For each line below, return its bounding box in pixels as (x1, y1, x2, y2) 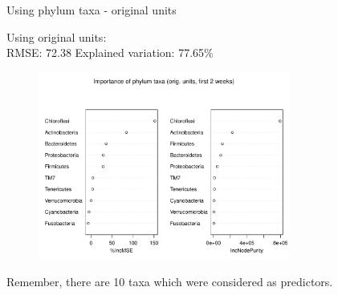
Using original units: (6, 28, 107, 45)
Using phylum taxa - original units (6, 2, 177, 18)
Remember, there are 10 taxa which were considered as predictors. (6, 273, 333, 290)
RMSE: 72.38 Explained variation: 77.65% (6, 44, 214, 61)
